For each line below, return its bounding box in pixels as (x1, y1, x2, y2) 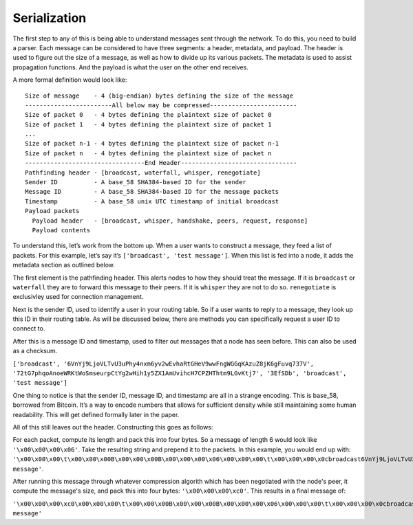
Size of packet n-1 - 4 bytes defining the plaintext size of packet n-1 (25, 139, 279, 148)
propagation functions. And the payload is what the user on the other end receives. (12, 63, 249, 71)
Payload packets (25, 207, 80, 215)
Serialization (12, 10, 87, 25)
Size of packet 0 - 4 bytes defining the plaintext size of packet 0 (25, 111, 272, 119)
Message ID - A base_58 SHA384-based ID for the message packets (25, 188, 279, 196)
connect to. (12, 324, 45, 333)
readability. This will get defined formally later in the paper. (12, 410, 180, 418)
